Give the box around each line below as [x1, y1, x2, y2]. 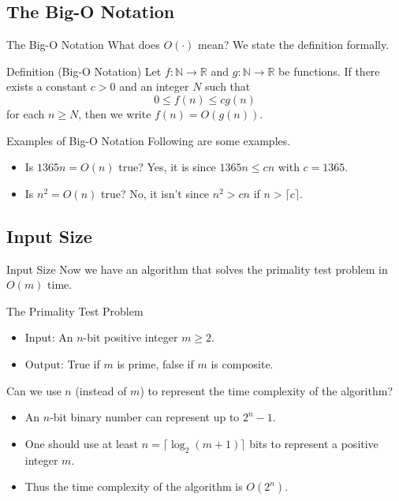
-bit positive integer [83, 329, 178, 346]
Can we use [6, 382, 62, 398]
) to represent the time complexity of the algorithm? [140, 382, 393, 398]
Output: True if [24, 355, 100, 372]
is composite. [211, 355, 274, 372]
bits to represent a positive [249, 435, 378, 451]
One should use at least [24, 435, 139, 451]
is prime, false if [117, 355, 194, 372]
